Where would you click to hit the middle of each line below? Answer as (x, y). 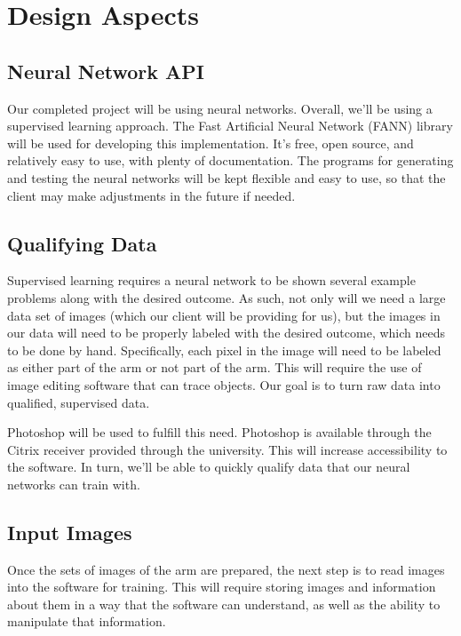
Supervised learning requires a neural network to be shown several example (211, 280)
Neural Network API (106, 71)
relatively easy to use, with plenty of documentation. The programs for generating (230, 160)
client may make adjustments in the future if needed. (151, 195)
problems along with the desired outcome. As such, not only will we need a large (227, 297)
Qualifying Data (82, 243)
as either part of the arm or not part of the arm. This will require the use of (215, 367)
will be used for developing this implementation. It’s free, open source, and (211, 143)
